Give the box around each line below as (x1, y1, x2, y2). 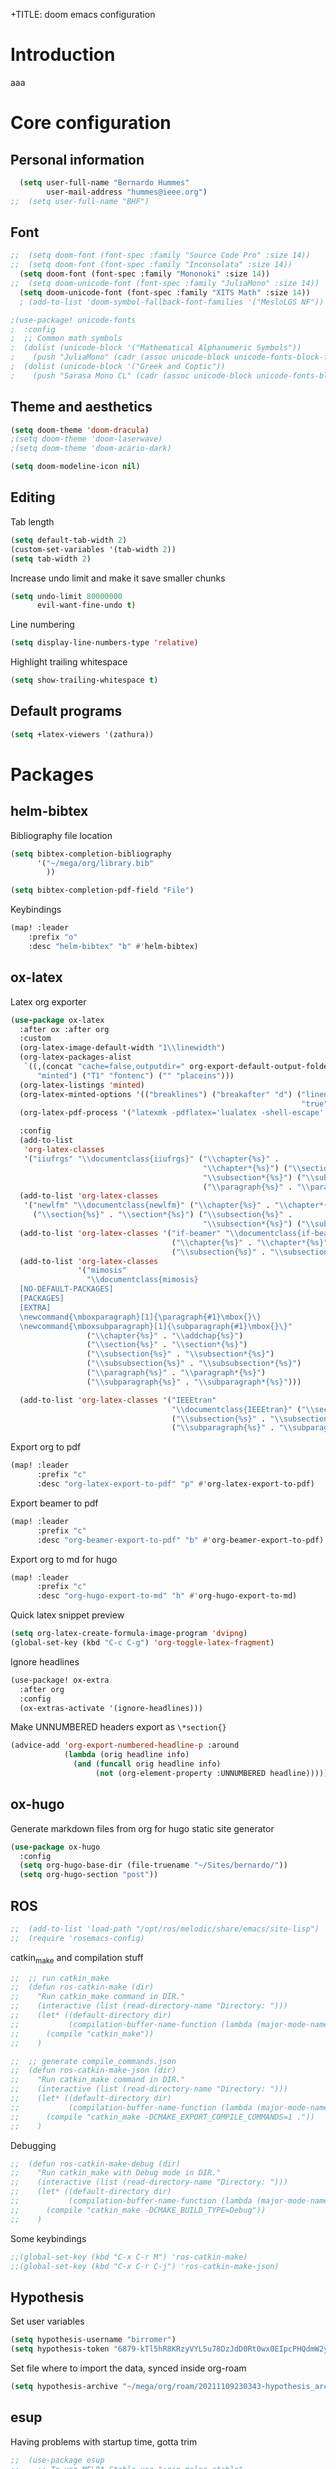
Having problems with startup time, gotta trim (10, 2435, 198, 2448)
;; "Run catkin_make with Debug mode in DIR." (10, 2168, 222, 2178)
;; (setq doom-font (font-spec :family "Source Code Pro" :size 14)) (10, 250, 311, 261)
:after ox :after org (19, 1024, 110, 1034)
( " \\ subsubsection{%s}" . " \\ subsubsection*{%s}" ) (86, 1359, 302, 1369)
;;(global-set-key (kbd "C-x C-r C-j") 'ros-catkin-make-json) (10, 2261, 280, 2271)
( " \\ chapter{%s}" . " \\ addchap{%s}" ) (86, 1330, 244, 1341)
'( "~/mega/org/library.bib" (36, 858, 155, 868)
